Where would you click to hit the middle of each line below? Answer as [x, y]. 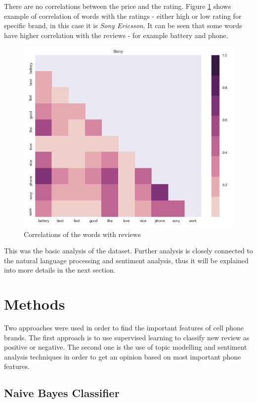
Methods [35, 304]
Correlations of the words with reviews [82, 234]
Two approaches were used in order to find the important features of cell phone [124, 328]
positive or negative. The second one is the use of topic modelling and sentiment [126, 347]
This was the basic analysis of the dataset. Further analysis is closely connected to [128, 251]
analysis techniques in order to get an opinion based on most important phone [123, 356]
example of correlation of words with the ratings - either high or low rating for [123, 16]
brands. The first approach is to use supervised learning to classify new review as [127, 337]
